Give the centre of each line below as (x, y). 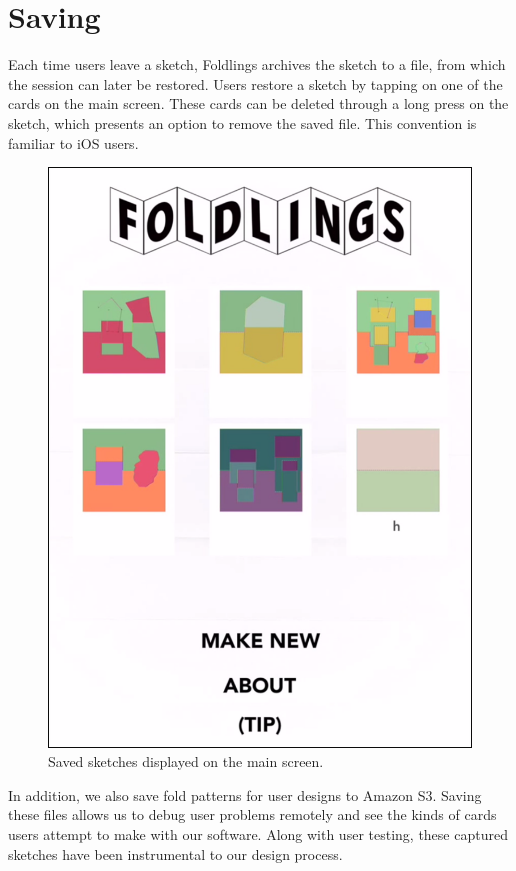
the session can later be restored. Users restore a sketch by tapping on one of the (255, 83)
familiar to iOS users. (73, 142)
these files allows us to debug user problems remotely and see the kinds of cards (252, 814)
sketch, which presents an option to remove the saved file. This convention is (242, 122)
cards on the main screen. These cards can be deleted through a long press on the (258, 103)
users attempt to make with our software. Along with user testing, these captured (258, 833)
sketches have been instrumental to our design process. (175, 853)
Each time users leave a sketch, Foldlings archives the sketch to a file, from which (257, 64)
